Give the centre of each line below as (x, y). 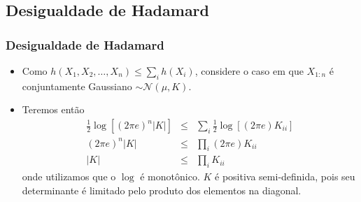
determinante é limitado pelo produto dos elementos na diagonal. (162, 190)
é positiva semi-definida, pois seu (285, 176)
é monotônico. (170, 176)
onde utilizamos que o (69, 176)
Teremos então (53, 109)
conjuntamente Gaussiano (77, 86)
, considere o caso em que (249, 71)
